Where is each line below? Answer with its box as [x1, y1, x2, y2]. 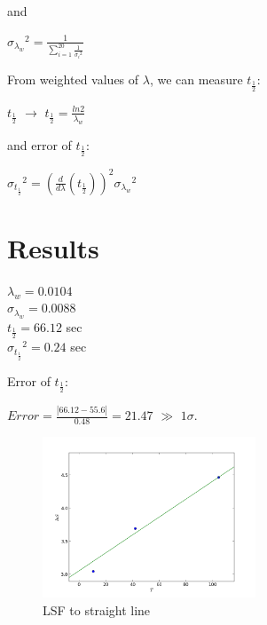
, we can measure [149, 70, 243, 89]
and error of [7, 135, 72, 154]
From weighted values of [7, 70, 139, 89]
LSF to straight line [43, 600, 151, 619]
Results [7, 229, 99, 265]
